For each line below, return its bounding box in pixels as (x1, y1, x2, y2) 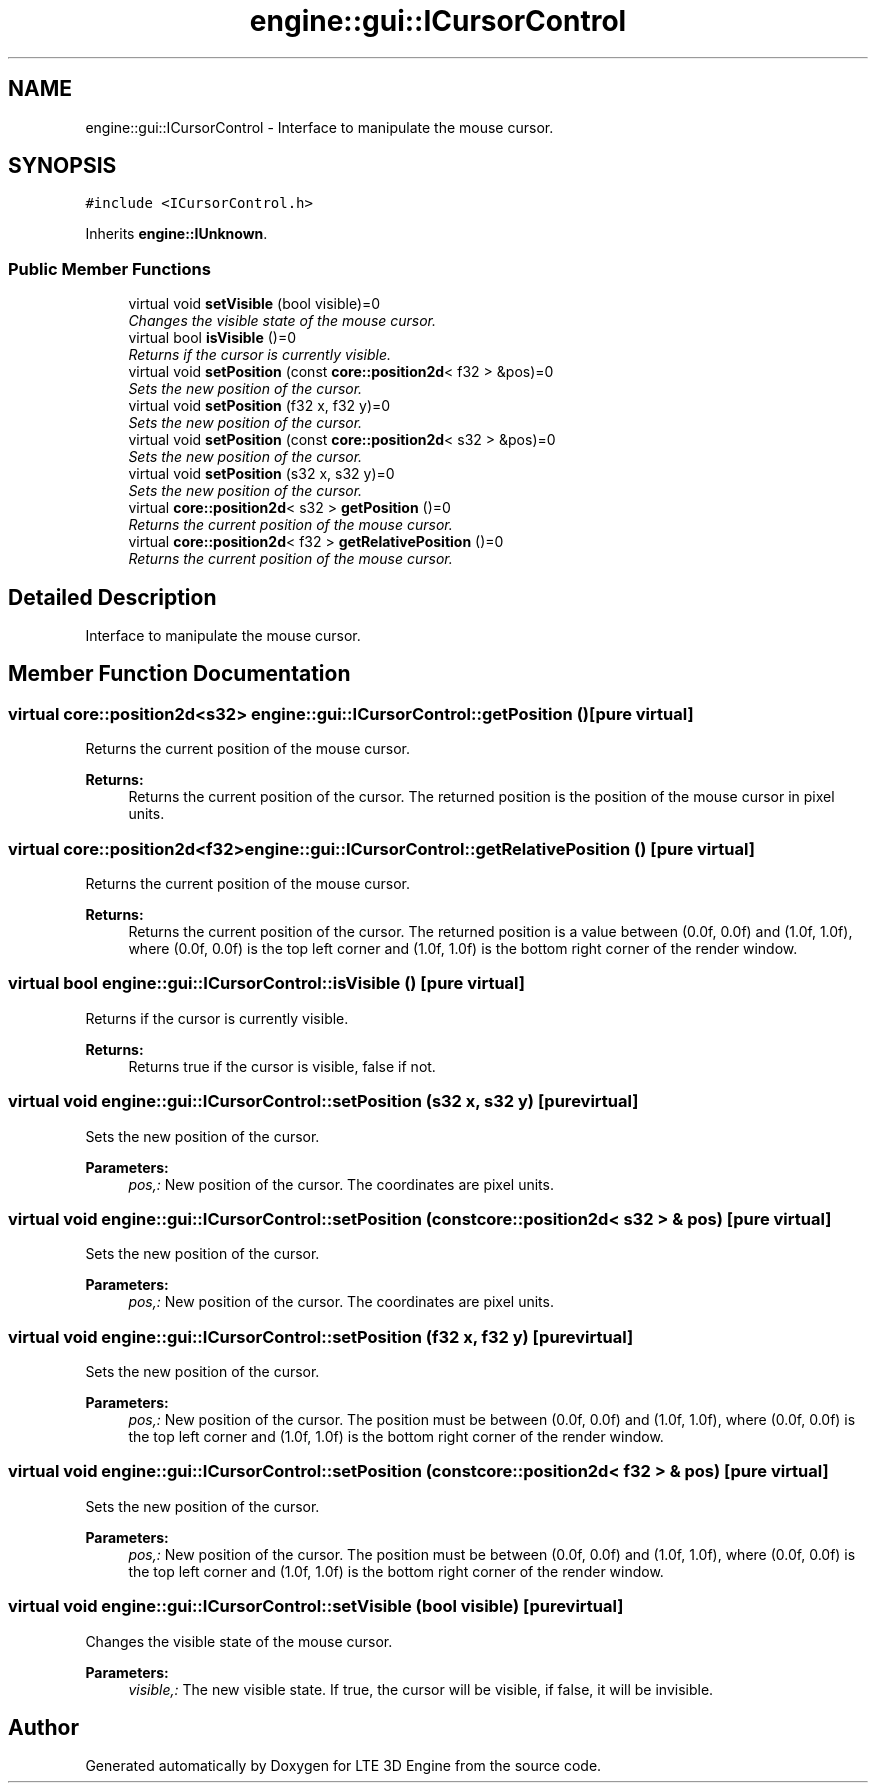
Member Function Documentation (8, 661, 351, 687)
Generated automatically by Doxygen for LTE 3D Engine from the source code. (85, 1757, 602, 1775)
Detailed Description (8, 584, 217, 610)
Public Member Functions (8, 258, 211, 279)
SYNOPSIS (8, 153, 117, 179)
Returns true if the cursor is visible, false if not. (128, 1057, 436, 1075)
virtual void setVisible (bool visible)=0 (128, 295, 381, 313)
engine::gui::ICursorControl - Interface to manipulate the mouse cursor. (85, 118, 554, 136)
